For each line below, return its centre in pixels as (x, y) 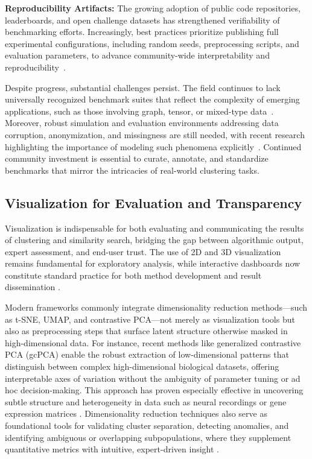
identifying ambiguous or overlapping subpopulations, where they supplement (148, 437)
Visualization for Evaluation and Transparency (154, 202)
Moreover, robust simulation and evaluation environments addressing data (142, 123)
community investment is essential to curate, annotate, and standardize (137, 158)
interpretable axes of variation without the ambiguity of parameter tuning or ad (153, 378)
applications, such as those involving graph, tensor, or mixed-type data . (139, 111)
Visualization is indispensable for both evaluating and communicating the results (154, 228)
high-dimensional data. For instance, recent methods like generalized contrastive (153, 342)
